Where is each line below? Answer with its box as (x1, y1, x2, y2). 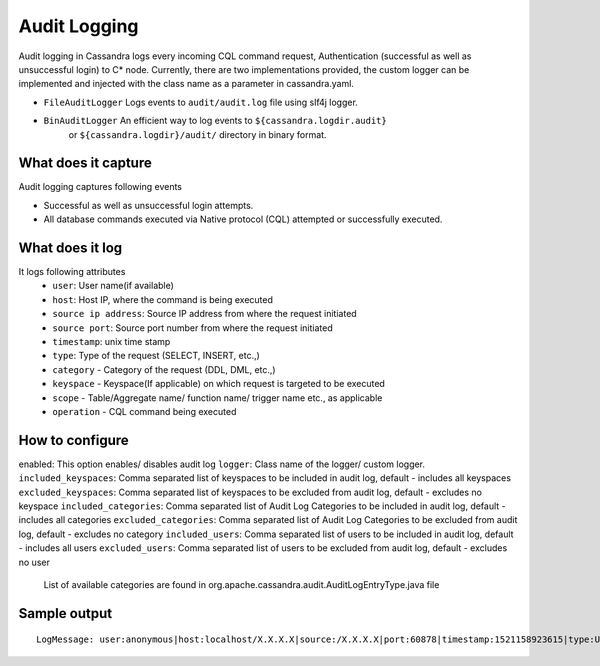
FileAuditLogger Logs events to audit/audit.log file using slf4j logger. (43, 96, 359, 108)
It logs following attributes (18, 266, 126, 278)
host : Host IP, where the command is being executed (52, 293, 274, 305)
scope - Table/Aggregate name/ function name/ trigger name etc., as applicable (52, 391, 383, 404)
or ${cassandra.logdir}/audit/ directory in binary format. (68, 128, 327, 140)
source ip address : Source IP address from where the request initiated (52, 308, 357, 320)
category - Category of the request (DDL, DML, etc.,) (52, 363, 276, 375)
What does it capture (18, 155, 152, 172)
